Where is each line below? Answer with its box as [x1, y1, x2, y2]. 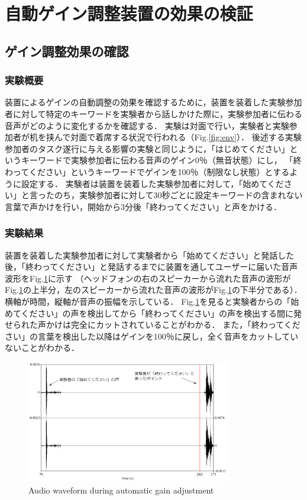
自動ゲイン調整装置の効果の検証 [5, 1, 253, 25]
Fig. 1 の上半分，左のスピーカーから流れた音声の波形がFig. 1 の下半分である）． [5, 283, 302, 296]
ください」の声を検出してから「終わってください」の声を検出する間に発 [21, 307, 302, 319]
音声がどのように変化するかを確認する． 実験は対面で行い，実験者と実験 [5, 119, 289, 131]
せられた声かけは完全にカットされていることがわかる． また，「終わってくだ [5, 318, 300, 331]
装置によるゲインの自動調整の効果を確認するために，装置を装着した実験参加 [5, 96, 302, 108]
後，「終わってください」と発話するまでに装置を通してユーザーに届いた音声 [5, 260, 298, 273]
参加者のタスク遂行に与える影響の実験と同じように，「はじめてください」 [5, 142, 290, 154]
